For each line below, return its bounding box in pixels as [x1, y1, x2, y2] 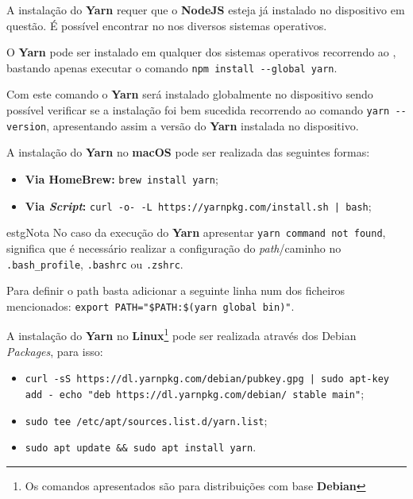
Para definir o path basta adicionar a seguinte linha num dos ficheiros [6, 282, 345, 299]
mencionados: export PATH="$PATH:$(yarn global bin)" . [6, 297, 295, 314]
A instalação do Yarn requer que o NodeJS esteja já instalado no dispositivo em [6, 2, 405, 17]
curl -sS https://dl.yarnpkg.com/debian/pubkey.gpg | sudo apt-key [25, 373, 389, 385]
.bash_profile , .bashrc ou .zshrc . [6, 255, 183, 272]
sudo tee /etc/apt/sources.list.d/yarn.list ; [25, 412, 268, 428]
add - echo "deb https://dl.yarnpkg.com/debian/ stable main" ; [25, 385, 365, 401]
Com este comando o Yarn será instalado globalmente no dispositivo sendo [6, 86, 373, 103]
